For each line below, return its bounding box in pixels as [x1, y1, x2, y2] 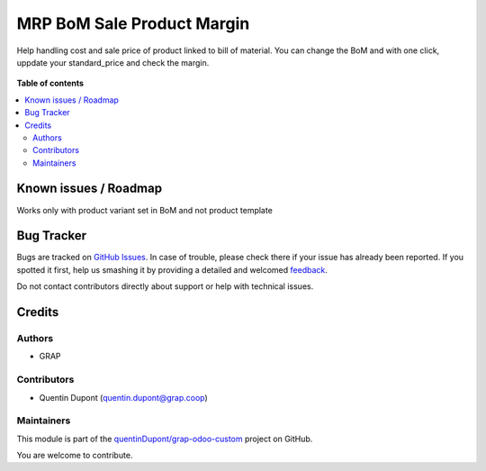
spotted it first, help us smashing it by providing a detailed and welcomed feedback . [16, 264, 328, 275]
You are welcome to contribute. [16, 450, 133, 461]
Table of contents [16, 77, 85, 89]
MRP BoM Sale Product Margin [16, 14, 250, 33]
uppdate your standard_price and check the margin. [16, 57, 210, 68]
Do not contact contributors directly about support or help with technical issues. [16, 281, 314, 292]
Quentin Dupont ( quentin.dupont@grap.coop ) [39, 392, 209, 403]
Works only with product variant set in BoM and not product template [16, 204, 274, 215]
